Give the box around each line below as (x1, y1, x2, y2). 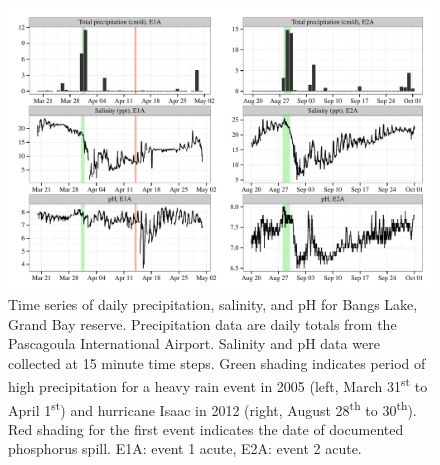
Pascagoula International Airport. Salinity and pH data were (8, 333, 380, 354)
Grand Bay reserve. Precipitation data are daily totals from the (8, 313, 397, 334)
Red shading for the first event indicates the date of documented (8, 418, 404, 439)
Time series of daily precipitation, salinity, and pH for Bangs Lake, (8, 293, 418, 314)
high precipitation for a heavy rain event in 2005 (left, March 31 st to (8, 373, 428, 397)
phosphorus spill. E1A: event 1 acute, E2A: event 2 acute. (8, 438, 362, 459)
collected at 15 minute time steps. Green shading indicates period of (8, 352, 426, 373)
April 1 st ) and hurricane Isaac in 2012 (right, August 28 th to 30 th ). (8, 396, 417, 420)
